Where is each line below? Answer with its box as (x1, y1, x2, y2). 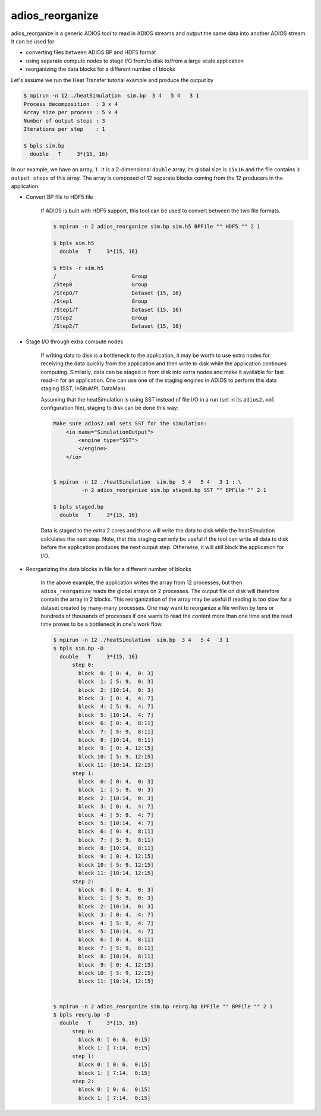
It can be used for (11, 37, 55, 45)
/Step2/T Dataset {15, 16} (53, 323, 182, 330)
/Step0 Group (53, 281, 148, 288)
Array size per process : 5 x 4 (23, 109, 118, 116)
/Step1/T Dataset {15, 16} (53, 306, 182, 313)
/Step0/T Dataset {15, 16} (53, 289, 182, 296)
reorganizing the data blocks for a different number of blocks (26, 65, 175, 73)
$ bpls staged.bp (53, 503, 104, 510)
